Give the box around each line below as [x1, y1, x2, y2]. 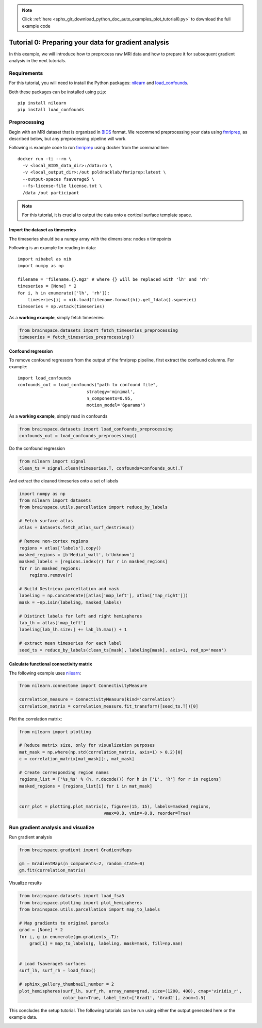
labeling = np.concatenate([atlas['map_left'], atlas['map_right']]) [19, 593, 188, 599]
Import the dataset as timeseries [9, 227, 76, 233]
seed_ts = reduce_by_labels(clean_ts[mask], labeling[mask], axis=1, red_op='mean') [19, 647, 227, 653]
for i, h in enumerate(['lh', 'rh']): [17, 290, 110, 296]
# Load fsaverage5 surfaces [19, 961, 86, 967]
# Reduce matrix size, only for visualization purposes [19, 742, 155, 748]
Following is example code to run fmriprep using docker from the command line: [9, 145, 169, 151]
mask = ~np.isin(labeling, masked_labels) [19, 600, 122, 605]
